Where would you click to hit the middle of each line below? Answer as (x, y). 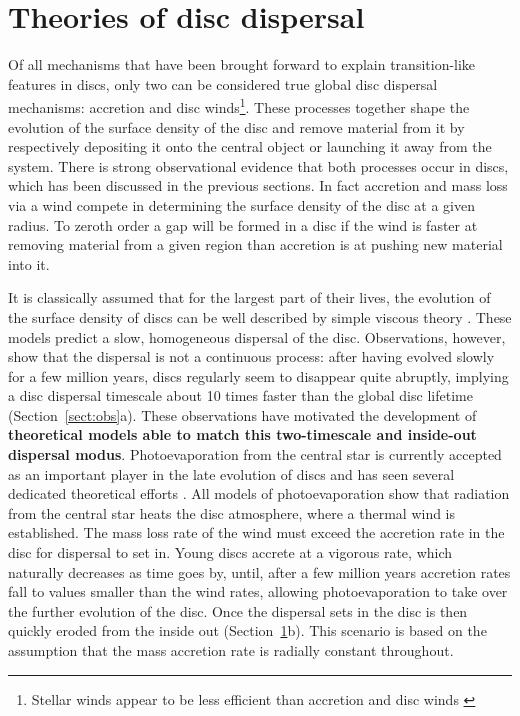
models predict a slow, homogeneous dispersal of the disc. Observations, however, (257, 336)
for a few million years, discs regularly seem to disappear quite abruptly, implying (258, 375)
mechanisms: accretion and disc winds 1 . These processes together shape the (239, 105)
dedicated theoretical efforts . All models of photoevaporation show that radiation (259, 493)
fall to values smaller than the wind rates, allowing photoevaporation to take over (258, 591)
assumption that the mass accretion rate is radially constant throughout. (231, 650)
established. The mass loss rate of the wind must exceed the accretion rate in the (256, 532)
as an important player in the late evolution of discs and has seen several (231, 473)
